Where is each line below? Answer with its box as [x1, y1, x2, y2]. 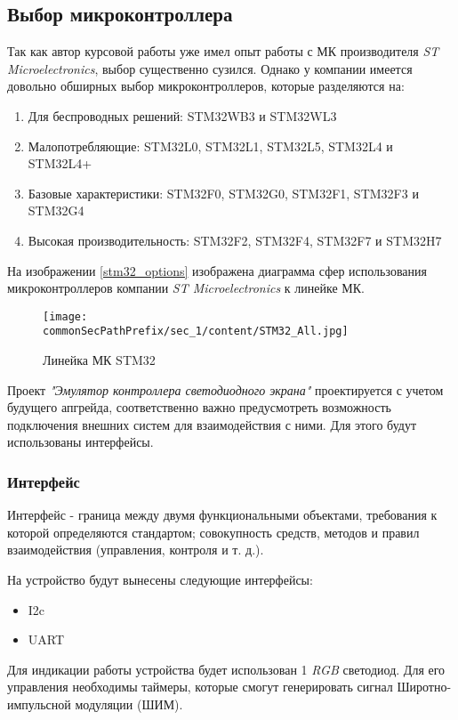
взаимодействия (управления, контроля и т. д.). [7, 540, 264, 559]
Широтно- [397, 677, 452, 696]
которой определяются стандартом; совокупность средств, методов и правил [7, 522, 420, 541]
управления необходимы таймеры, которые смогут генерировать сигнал [7, 677, 393, 696]
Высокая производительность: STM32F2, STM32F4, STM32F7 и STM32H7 [28, 231, 442, 249]
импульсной [7, 694, 71, 713]
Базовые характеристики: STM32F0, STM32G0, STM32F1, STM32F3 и [28, 183, 419, 202]
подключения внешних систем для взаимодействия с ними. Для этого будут [7, 415, 417, 433]
